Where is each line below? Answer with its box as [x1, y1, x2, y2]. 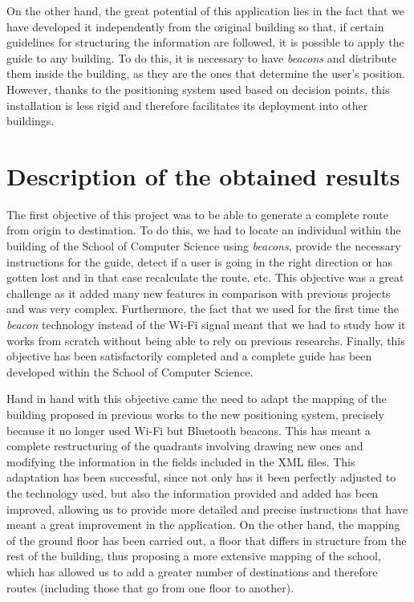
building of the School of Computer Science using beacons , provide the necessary [6, 238, 401, 254]
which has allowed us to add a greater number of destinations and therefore [6, 563, 378, 580]
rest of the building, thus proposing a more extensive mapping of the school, [6, 547, 381, 564]
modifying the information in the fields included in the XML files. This [6, 453, 355, 470]
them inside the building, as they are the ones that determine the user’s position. [6, 65, 405, 82]
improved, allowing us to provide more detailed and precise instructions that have [6, 500, 408, 517]
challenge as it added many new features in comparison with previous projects [6, 284, 391, 301]
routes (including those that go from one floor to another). [6, 579, 294, 596]
